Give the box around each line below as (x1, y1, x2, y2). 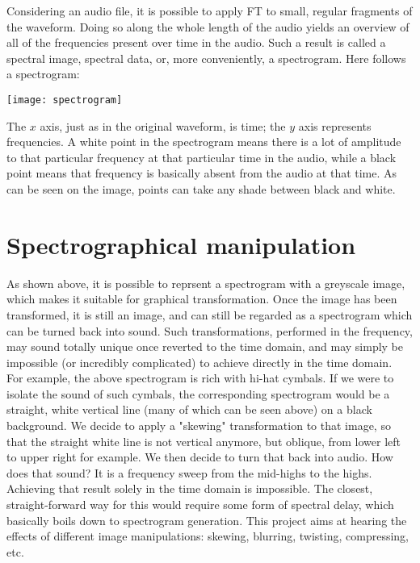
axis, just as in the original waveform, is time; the (40, 117, 286, 134)
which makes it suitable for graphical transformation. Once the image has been (6, 290, 397, 307)
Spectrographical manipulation (6, 227, 356, 261)
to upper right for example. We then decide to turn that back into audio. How (6, 448, 393, 465)
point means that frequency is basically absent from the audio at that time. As (6, 165, 397, 181)
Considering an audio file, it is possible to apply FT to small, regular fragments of (6, 2, 413, 19)
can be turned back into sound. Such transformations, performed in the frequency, (6, 322, 413, 339)
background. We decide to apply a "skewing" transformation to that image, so (6, 417, 391, 434)
